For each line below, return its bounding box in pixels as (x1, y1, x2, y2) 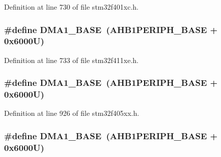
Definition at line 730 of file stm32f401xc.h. (4, 2, 139, 12)
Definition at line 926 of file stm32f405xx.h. (4, 108, 140, 118)
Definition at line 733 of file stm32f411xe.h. (4, 54, 139, 65)
